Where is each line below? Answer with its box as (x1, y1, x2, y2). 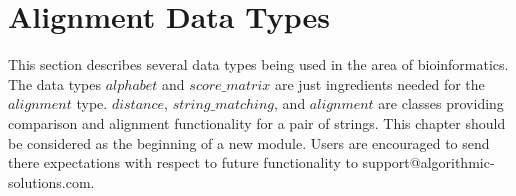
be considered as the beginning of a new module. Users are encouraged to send (8, 132, 490, 153)
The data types (8, 73, 102, 94)
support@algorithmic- (362, 152, 495, 173)
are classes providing (378, 93, 504, 114)
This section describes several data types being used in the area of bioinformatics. (8, 54, 509, 75)
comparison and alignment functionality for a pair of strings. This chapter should (8, 112, 506, 133)
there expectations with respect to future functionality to (8, 152, 358, 173)
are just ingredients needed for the (274, 73, 485, 94)
